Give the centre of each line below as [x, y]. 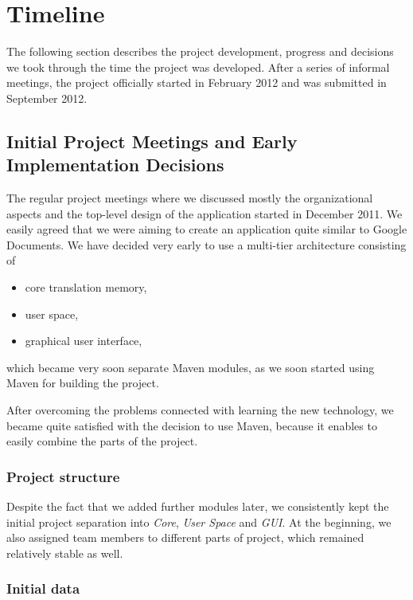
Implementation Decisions [115, 165]
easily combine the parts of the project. [102, 441]
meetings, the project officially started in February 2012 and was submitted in [197, 82]
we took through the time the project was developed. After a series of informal [198, 67]
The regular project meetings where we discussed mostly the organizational [190, 198]
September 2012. [47, 98]
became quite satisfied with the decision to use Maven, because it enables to [192, 425]
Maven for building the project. [83, 383]
